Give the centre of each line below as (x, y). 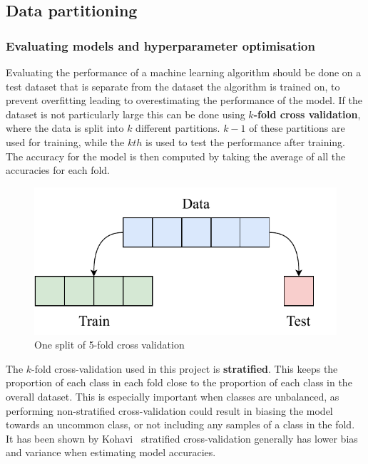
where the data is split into (65, 128)
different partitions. (178, 128)
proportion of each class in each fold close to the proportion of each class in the (179, 382)
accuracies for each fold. (58, 170)
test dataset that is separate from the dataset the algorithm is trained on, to (173, 86)
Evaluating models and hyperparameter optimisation (160, 45)
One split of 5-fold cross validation (109, 345)
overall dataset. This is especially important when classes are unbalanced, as (173, 396)
